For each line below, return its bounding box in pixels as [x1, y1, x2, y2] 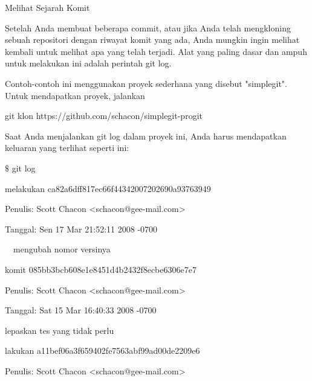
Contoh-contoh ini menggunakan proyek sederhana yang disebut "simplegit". [5, 77, 287, 89]
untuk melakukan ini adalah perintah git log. [5, 57, 172, 69]
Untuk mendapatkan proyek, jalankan [5, 89, 145, 101]
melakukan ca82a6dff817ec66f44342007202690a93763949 [5, 182, 211, 194]
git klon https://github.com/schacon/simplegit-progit [5, 109, 203, 122]
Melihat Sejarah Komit [5, 1, 90, 13]
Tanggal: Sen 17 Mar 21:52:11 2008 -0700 [5, 222, 158, 235]
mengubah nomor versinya [13, 243, 111, 255]
